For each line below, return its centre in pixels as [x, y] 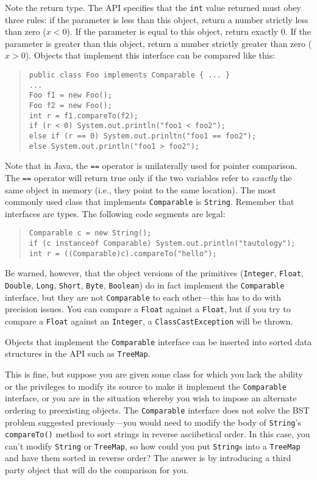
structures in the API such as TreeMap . [78, 353]
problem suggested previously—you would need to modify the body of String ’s [153, 422]
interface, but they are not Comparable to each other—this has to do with [143, 297]
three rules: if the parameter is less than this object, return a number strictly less [157, 19]
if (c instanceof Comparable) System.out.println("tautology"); [162, 244]
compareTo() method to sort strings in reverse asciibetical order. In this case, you [158, 434]
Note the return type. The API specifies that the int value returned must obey [153, 7]
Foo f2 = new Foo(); [70, 106]
